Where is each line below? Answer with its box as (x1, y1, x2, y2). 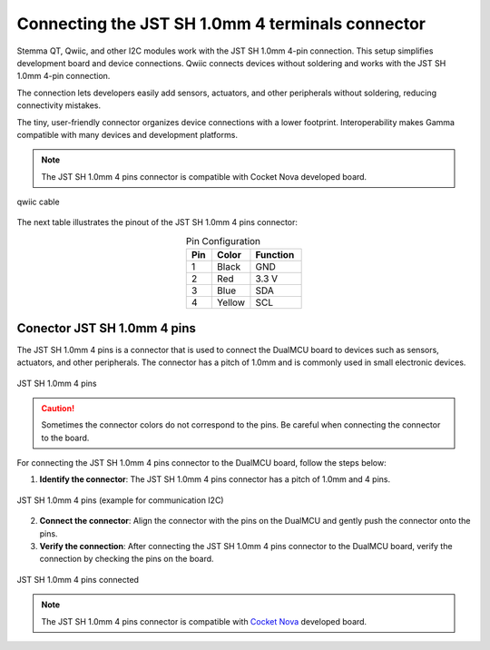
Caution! (41, 402, 75, 413)
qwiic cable (16, 196, 60, 208)
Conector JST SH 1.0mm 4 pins (16, 320, 197, 336)
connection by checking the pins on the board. (39, 554, 214, 565)
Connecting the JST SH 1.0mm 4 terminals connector (16, 14, 426, 34)
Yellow (216, 296, 245, 309)
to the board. (41, 432, 90, 443)
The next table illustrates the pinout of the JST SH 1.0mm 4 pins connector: (16, 217, 299, 228)
